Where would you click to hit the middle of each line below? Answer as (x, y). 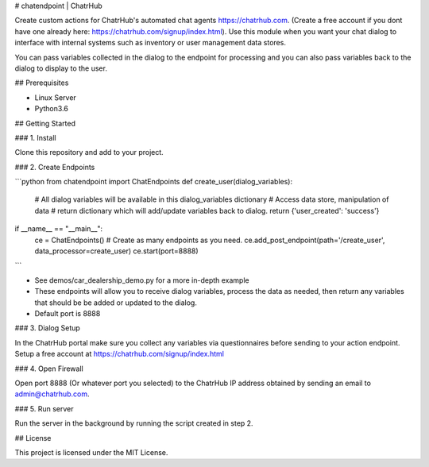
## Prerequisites (42, 83)
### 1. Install (35, 137)
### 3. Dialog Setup (48, 328)
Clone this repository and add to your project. (89, 152)
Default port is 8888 (68, 313)
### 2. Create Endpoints (55, 167)
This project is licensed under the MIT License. (91, 452)
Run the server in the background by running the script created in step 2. (134, 423)
